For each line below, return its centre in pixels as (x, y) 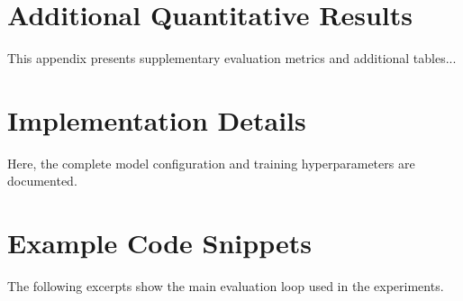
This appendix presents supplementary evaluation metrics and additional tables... (232, 58)
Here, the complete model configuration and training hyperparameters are (211, 163)
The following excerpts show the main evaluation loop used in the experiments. (226, 286)
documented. (42, 181)
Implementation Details (157, 119)
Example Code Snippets (159, 243)
